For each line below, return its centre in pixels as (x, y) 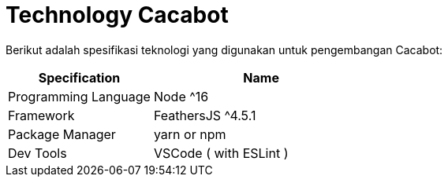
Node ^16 (181, 96)
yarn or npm (190, 134)
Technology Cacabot (117, 15)
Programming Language (79, 96)
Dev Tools (37, 153)
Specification (79, 77)
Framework (41, 115)
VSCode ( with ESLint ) (221, 153)
